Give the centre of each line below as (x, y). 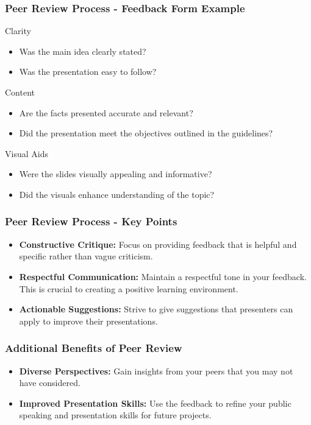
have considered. (50, 383)
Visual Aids (27, 153)
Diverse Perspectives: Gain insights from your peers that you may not (156, 371)
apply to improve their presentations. (88, 321)
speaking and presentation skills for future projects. (115, 415)
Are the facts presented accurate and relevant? (106, 112)
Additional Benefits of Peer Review (94, 348)
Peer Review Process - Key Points (91, 221)
